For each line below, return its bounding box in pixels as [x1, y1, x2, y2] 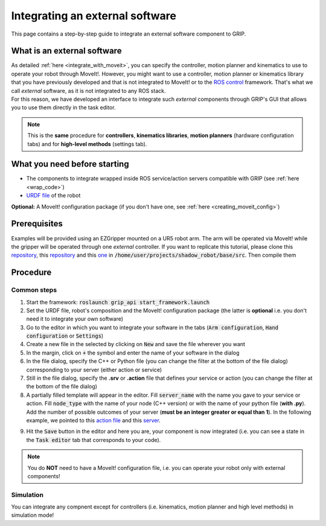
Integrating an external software [11, 9, 176, 22]
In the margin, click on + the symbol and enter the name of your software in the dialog [26, 349, 240, 356]
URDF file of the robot [26, 192, 81, 199]
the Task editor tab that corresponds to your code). [26, 436, 161, 443]
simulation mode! [11, 512, 54, 519]
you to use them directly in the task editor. [11, 104, 116, 111]
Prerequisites [11, 219, 63, 229]
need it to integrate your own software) [26, 315, 124, 322]
